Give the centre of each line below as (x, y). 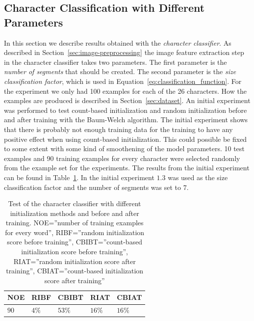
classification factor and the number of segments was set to (92, 187)
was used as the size (198, 177)
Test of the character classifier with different (75, 203)
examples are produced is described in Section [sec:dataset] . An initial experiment (127, 100)
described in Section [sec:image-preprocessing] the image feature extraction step (124, 52)
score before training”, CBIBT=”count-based (75, 242)
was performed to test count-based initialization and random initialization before (126, 110)
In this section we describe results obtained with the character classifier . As (118, 42)
